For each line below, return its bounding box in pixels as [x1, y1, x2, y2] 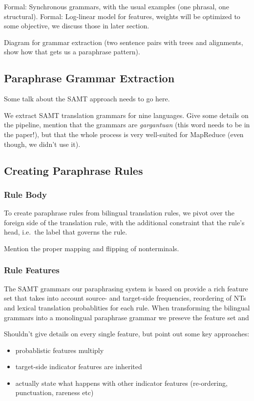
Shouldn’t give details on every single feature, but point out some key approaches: [4, 329, 250, 339]
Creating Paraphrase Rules [4, 163, 143, 178]
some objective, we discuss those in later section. [4, 21, 149, 31]
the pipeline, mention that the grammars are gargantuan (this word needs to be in [4, 119, 250, 130]
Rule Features [4, 264, 60, 276]
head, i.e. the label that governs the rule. [4, 227, 127, 237]
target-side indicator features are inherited [15, 361, 142, 372]
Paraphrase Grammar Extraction [4, 71, 175, 86]
